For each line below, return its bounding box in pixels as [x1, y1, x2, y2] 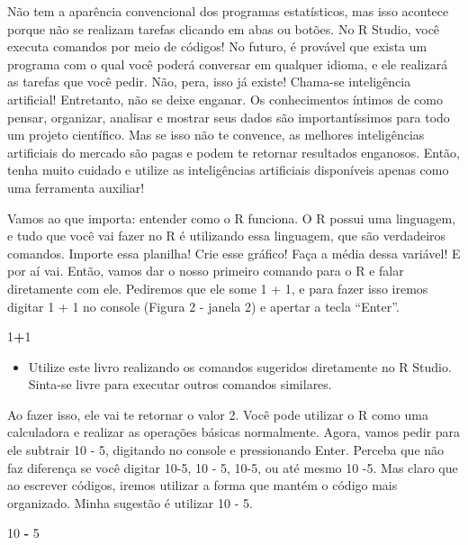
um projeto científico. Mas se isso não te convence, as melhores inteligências [7, 125, 425, 144]
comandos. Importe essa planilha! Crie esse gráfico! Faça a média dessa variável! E [7, 243, 461, 262]
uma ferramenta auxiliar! [7, 177, 145, 196]
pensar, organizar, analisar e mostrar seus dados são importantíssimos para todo [7, 107, 450, 126]
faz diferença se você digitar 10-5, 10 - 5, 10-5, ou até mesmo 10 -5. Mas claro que [7, 458, 458, 477]
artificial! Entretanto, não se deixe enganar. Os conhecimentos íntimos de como [7, 89, 443, 108]
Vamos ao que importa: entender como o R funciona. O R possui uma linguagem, [7, 208, 456, 227]
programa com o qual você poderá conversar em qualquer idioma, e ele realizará [7, 54, 448, 73]
